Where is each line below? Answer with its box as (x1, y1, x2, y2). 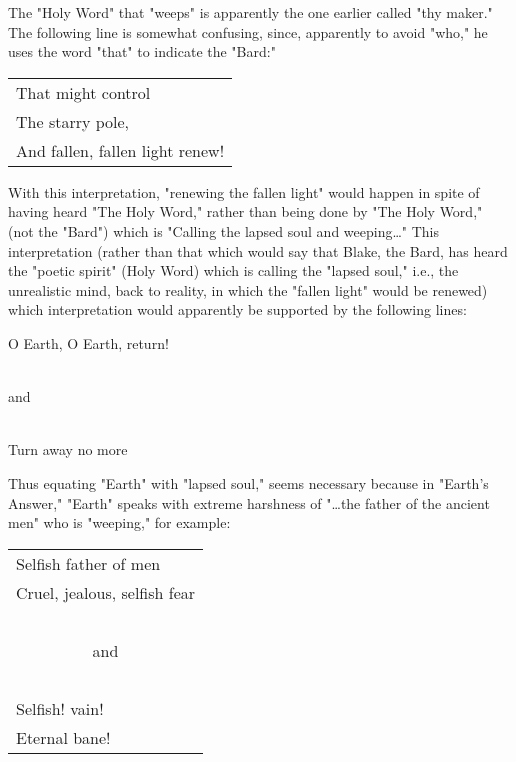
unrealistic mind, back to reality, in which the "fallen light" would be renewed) (8, 279, 488, 300)
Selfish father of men (16, 551, 161, 575)
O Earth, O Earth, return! (8, 332, 169, 353)
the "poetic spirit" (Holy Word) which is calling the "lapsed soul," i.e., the (8, 260, 459, 281)
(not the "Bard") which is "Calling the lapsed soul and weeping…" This (8, 220, 440, 241)
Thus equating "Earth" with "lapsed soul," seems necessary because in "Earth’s (8, 472, 489, 493)
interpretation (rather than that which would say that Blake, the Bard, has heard (8, 240, 508, 261)
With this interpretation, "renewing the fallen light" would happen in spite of (8, 181, 480, 202)
